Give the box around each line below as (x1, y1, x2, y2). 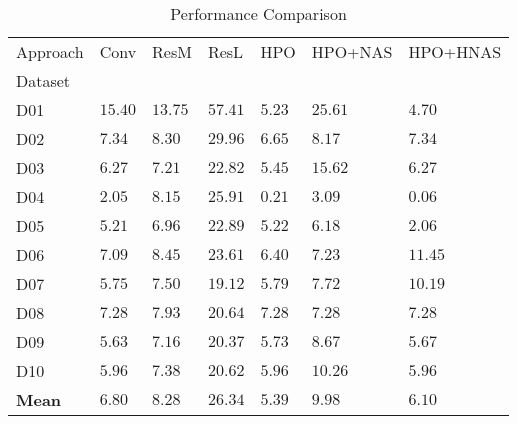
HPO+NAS (311, 40, 393, 63)
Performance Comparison (170, 2, 347, 25)
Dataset (16, 69, 71, 92)
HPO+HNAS (408, 40, 502, 63)
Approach (16, 40, 84, 63)
